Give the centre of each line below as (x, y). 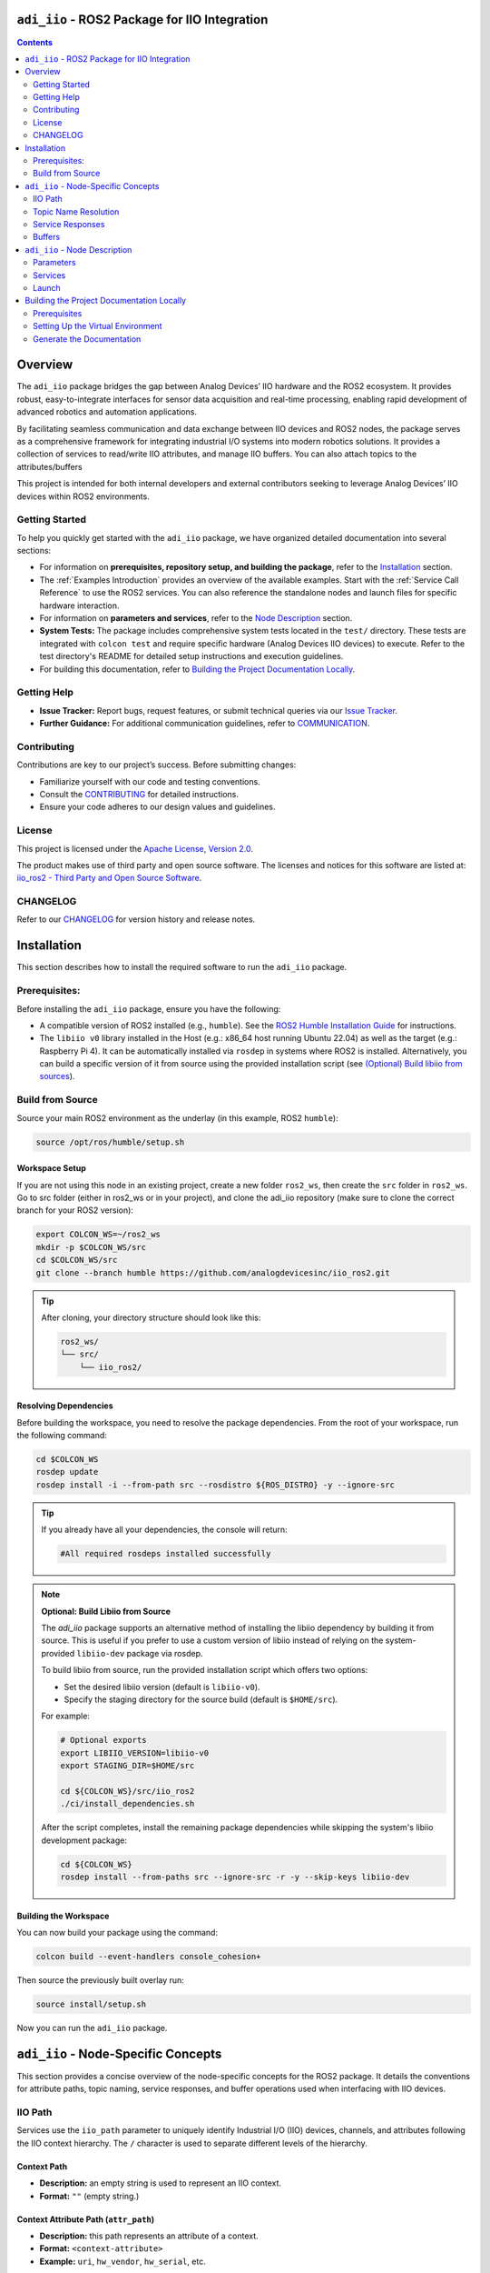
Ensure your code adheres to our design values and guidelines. (157, 807)
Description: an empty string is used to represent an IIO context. (160, 2183)
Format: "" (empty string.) (89, 2196)
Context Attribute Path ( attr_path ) (86, 2219)
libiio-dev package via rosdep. (140, 1653)
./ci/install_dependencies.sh (127, 1804)
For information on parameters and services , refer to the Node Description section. (196, 618)
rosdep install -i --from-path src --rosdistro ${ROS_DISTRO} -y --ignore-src (215, 1485)
